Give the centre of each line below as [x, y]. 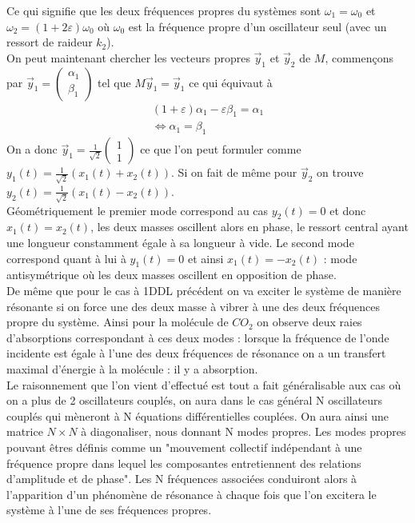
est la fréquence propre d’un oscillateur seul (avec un [257, 26]
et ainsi [206, 258]
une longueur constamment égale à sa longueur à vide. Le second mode [180, 243]
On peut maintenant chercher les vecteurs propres [128, 57]
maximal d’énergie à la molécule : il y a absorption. [132, 368]
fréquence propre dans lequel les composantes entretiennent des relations [184, 463]
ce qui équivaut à [231, 82]
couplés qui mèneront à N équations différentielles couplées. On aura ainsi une [198, 415]
